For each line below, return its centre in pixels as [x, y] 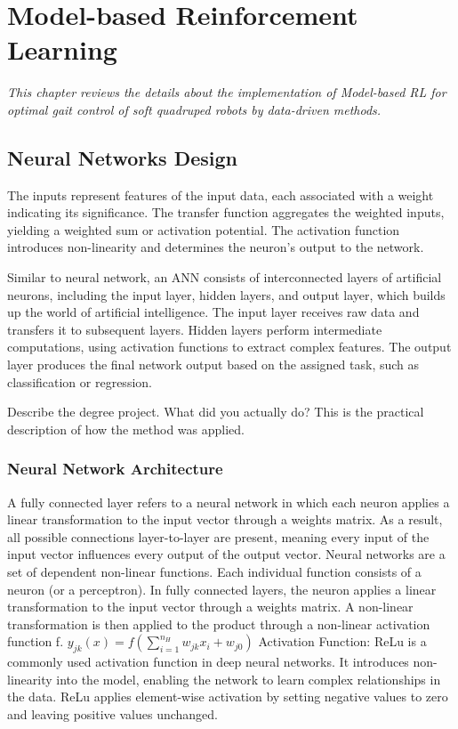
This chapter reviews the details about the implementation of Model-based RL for [227, 92]
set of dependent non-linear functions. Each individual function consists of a [214, 572]
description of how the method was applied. [126, 429]
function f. [36, 641]
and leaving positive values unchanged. [113, 713]
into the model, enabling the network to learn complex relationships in [249, 679]
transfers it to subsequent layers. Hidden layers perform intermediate [195, 329]
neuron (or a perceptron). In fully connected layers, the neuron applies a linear [222, 589]
